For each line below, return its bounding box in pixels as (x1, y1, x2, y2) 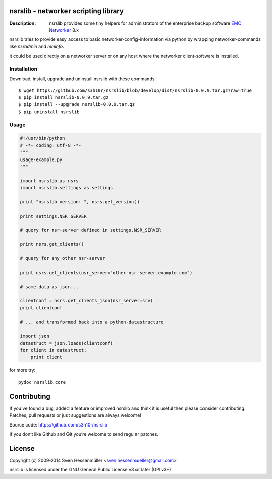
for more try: (9, 367, 36, 374)
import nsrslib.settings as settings (20, 185, 113, 191)
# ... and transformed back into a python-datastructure (20, 319, 164, 325)
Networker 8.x (49, 27, 79, 33)
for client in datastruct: (20, 347, 87, 353)
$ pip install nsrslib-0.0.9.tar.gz (18, 95, 109, 100)
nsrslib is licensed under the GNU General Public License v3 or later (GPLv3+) (9, 467, 171, 473)
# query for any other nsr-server (20, 255, 105, 261)
